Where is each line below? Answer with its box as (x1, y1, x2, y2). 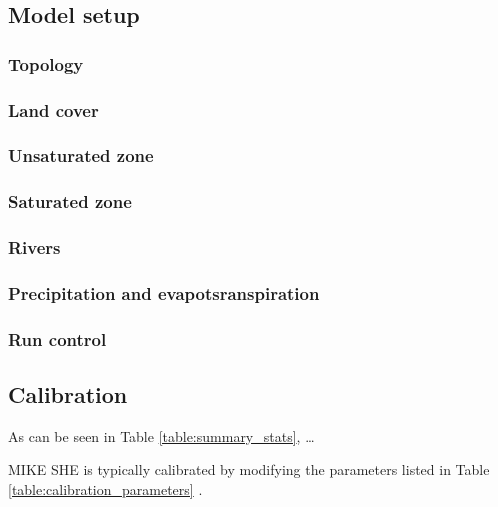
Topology (8, 51, 84, 76)
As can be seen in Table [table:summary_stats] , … (8, 425, 315, 446)
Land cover (8, 97, 99, 122)
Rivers (8, 235, 61, 260)
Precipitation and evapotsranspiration (8, 280, 320, 305)
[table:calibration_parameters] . (8, 479, 203, 500)
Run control (8, 326, 107, 351)
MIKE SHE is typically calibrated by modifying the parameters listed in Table (8, 459, 490, 480)
